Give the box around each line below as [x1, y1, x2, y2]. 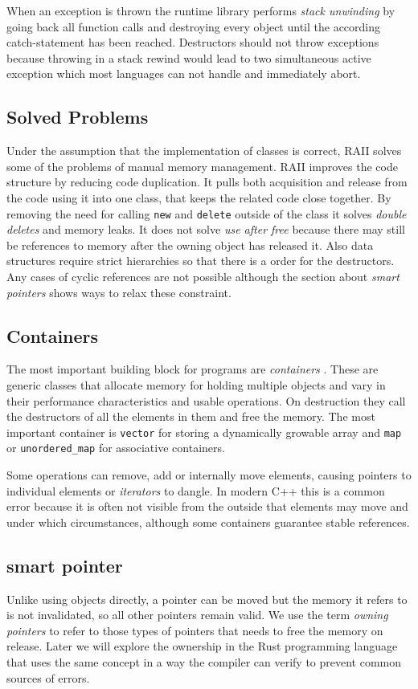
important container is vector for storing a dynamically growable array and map [6, 423, 402, 440]
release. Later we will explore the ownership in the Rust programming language [6, 638, 398, 654]
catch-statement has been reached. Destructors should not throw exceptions [6, 34, 379, 51]
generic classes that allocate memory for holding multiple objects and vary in [6, 376, 386, 393]
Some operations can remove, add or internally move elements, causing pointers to [6, 467, 412, 483]
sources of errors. [6, 669, 90, 686]
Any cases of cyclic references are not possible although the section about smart [6, 267, 400, 284]
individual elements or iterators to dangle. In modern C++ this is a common [6, 482, 385, 499]
